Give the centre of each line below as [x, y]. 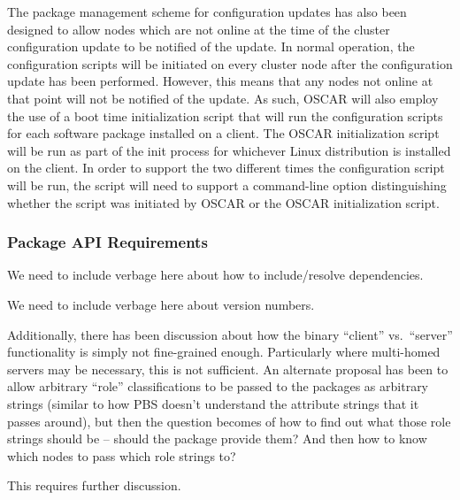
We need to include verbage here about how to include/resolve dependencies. [215, 275]
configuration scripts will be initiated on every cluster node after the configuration [230, 63]
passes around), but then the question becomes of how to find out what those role [229, 421]
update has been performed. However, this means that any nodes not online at [220, 81]
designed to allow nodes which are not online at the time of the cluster [199, 29]
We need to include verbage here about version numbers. [161, 304]
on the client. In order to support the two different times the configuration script [226, 168]
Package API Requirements [107, 242]
